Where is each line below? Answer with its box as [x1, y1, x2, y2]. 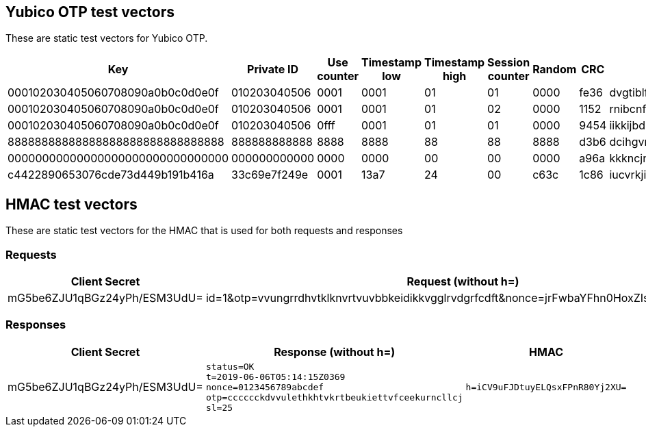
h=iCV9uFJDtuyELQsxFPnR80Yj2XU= [465, 381, 627, 392]
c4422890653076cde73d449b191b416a [8, 168, 214, 182]
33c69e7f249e [231, 168, 309, 182]
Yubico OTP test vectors [5, 3, 175, 21]
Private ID [247, 62, 299, 77]
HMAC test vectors [5, 195, 138, 213]
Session [487, 55, 530, 70]
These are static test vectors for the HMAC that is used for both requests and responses [5, 225, 403, 237]
